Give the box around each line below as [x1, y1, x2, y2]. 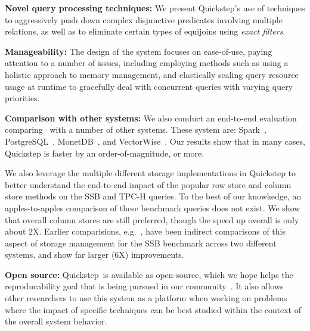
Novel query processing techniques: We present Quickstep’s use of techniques [5, 2, 305, 14]
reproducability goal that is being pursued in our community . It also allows [5, 280, 284, 292]
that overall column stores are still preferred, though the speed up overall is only [5, 213, 299, 226]
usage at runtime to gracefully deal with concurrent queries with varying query [5, 80, 293, 92]
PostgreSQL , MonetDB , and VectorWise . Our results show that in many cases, [5, 135, 305, 147]
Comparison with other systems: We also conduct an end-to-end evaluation [5, 111, 297, 124]
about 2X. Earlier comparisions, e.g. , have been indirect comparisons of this [5, 225, 286, 238]
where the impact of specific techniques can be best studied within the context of [5, 303, 301, 316]
